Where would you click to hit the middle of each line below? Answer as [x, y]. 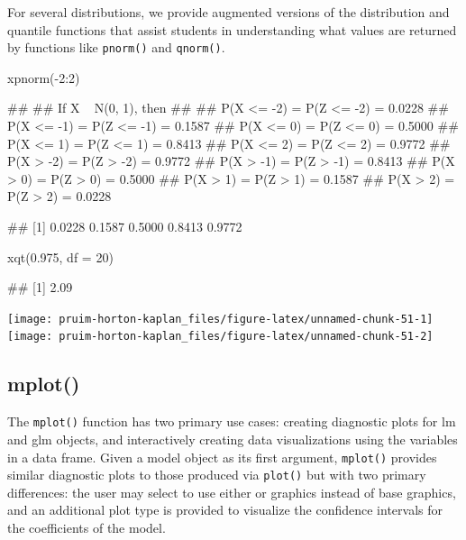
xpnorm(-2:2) [44, 77]
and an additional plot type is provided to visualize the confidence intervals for [225, 510]
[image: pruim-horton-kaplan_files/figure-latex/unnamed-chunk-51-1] [220, 319]
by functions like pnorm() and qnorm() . [116, 47]
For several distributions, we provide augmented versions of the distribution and [228, 12]
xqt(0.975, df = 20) [60, 256]
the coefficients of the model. [87, 528]
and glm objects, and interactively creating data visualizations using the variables [233, 439]
